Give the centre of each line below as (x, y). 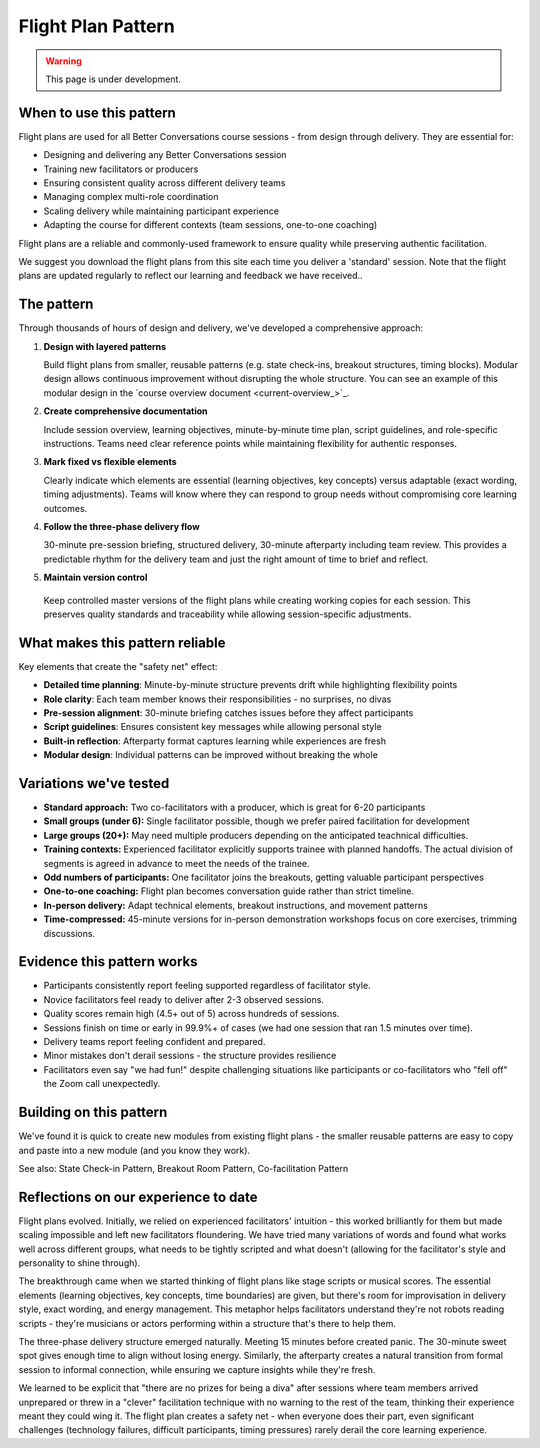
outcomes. (65, 508)
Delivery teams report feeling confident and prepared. (154, 1042)
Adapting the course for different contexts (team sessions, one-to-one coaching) (210, 225)
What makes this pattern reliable (122, 642)
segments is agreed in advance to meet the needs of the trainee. (176, 863)
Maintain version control (95, 577)
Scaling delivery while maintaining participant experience (161, 211)
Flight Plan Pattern (96, 26)
